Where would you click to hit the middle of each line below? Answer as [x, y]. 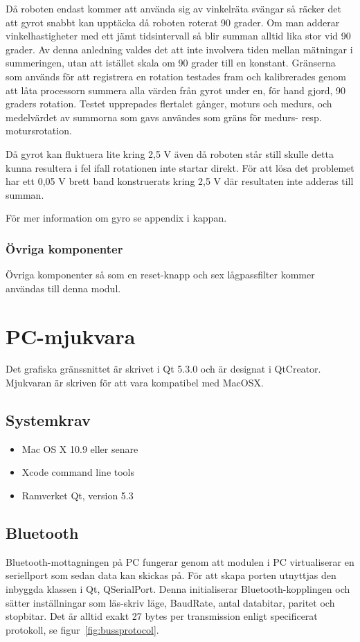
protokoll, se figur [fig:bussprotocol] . [82, 629]
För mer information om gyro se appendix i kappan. [116, 218]
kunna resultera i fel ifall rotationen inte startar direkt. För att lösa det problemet [180, 167]
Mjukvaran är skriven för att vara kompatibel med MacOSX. [135, 383]
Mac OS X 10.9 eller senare [80, 448]
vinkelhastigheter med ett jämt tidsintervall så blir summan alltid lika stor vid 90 [178, 36]
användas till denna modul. [63, 288]
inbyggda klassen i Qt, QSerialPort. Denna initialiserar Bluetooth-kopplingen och [178, 589]
